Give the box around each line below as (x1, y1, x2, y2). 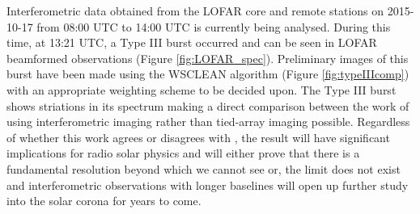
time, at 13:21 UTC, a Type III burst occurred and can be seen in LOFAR (6, 34, 377, 51)
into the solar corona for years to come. (6, 192, 202, 209)
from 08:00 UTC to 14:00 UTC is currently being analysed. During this (36, 18, 391, 35)
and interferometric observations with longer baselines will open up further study (6, 176, 409, 193)
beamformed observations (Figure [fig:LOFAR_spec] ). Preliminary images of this (6, 49, 409, 66)
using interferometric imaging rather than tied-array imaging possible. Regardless (6, 113, 410, 130)
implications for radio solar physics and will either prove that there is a (6, 145, 360, 162)
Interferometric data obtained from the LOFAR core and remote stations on (6, 2, 384, 19)
